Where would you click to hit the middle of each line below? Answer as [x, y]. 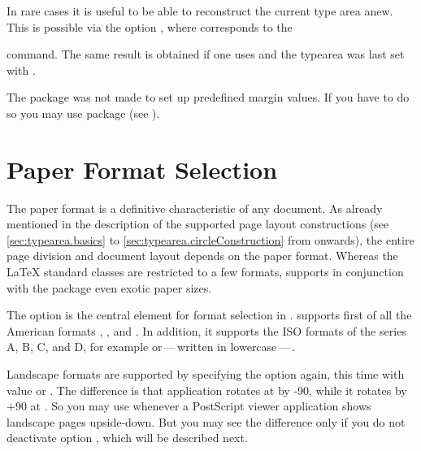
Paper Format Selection [142, 169]
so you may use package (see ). [83, 113]
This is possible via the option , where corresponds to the [150, 26]
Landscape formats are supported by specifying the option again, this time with [206, 374]
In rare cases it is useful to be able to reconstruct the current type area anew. [200, 11]
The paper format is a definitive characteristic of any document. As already [195, 208]
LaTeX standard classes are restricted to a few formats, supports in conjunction [205, 272]
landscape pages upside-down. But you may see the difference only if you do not [206, 421]
